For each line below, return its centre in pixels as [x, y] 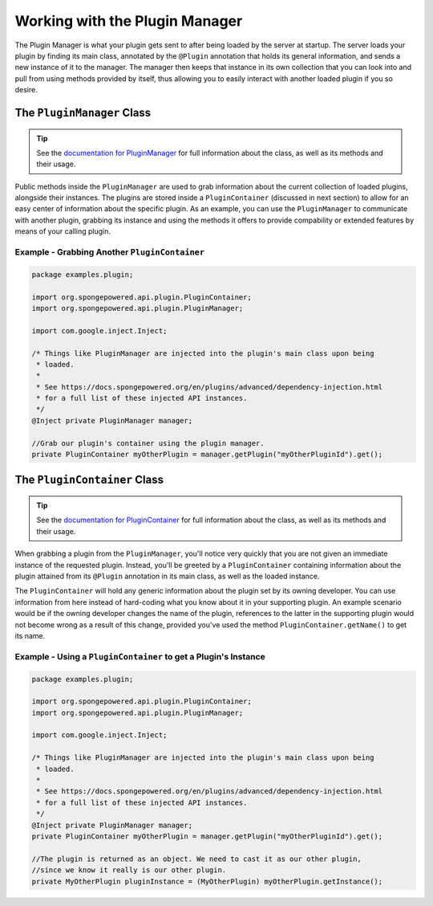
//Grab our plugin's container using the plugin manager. [148, 443]
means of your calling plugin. [63, 231]
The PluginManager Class [83, 112]
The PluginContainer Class [89, 480]
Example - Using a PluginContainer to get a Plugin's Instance [140, 656]
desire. [26, 90]
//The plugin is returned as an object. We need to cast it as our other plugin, [197, 859]
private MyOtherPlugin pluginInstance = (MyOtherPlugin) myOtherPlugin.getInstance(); [207, 881]
